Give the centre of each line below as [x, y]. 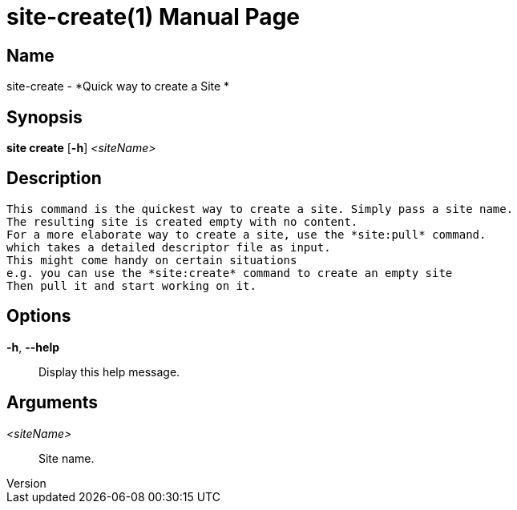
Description [54, 179]
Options [39, 316]
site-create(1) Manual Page [153, 17]
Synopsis [44, 117]
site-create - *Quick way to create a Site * [118, 86]
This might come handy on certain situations [152, 260]
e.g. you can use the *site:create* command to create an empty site [230, 273]
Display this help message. [109, 371]
